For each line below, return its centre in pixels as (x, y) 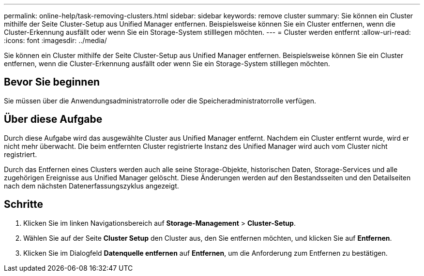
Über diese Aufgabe (53, 119)
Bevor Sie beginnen (52, 82)
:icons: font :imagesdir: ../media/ (55, 40)
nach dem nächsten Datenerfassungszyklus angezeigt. (91, 186)
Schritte (23, 204)
